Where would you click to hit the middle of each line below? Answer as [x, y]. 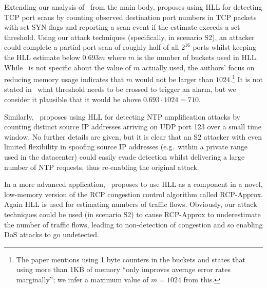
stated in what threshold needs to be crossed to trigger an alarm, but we [120, 89]
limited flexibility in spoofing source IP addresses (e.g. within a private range [126, 147]
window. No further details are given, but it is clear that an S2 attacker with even [133, 136]
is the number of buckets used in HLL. [197, 57]
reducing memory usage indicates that [64, 79]
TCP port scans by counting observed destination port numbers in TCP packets [130, 17]
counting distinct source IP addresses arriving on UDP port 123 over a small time [133, 127]
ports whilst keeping [224, 47]
